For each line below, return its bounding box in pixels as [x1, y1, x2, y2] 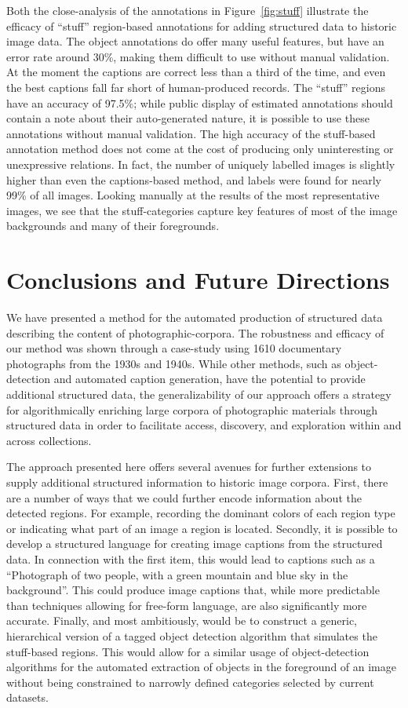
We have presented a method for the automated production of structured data [6, 309, 383, 326]
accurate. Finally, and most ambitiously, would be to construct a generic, [6, 612, 358, 629]
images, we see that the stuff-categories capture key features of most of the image [6, 202, 398, 218]
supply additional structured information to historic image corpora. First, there [6, 473, 388, 490]
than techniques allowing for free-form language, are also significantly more [6, 597, 367, 613]
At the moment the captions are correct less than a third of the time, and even [6, 64, 386, 80]
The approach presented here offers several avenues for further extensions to [6, 458, 372, 475]
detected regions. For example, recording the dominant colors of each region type [6, 505, 395, 521]
